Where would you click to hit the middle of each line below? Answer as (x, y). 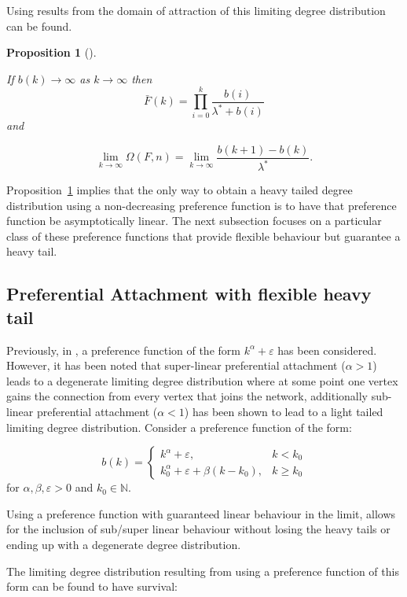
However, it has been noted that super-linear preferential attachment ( (176, 365)
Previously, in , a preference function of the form (123, 350)
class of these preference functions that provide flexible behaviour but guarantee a (203, 236)
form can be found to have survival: (92, 586)
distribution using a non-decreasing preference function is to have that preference (202, 205)
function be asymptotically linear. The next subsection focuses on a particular (194, 221)
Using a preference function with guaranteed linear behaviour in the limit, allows (201, 513)
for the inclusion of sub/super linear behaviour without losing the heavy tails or (198, 529)
